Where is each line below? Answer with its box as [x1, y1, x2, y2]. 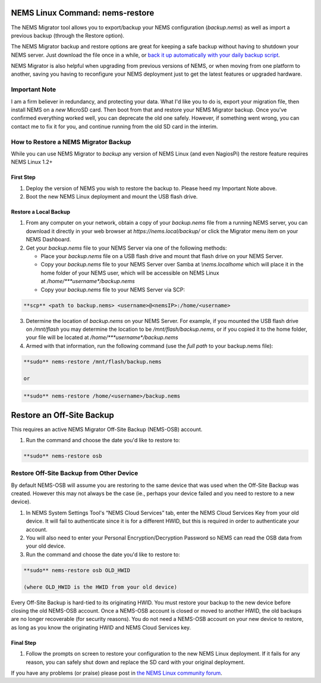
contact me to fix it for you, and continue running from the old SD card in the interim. [11, 123, 218, 130]
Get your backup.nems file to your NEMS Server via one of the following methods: [26, 244, 227, 252]
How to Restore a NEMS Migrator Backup [11, 138, 131, 146]
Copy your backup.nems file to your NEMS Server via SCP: [40, 286, 185, 293]
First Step [11, 173, 36, 181]
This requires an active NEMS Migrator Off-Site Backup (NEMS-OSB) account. [11, 426, 203, 433]
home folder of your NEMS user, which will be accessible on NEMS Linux [40, 269, 219, 277]
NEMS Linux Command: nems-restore [11, 8, 155, 18]
